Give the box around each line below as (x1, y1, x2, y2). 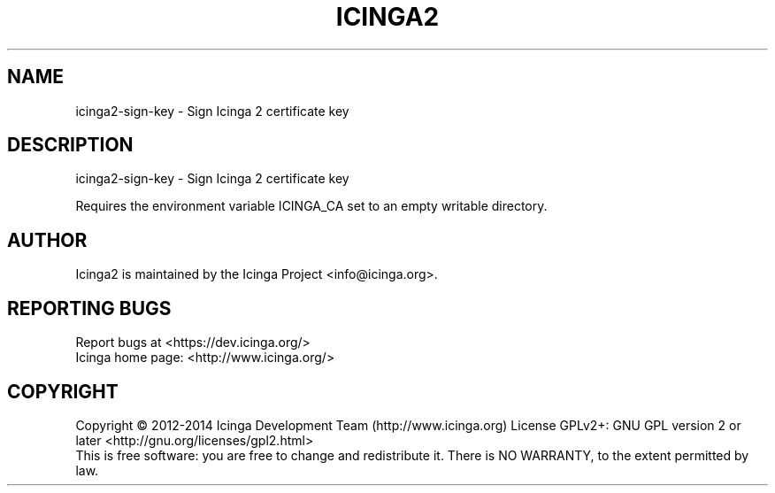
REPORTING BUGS (7, 297, 172, 320)
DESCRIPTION (7, 134, 134, 157)
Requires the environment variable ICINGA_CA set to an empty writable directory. (75, 198, 548, 214)
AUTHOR (7, 228, 88, 251)
